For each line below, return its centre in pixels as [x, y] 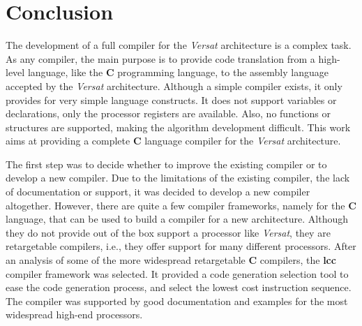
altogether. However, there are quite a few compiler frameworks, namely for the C [181, 205]
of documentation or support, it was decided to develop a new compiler [158, 192]
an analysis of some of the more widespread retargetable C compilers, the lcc [171, 260]
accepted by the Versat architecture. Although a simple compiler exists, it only [174, 86]
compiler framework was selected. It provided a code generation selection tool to [177, 273]
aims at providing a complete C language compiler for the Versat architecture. [173, 141]
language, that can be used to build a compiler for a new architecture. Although [177, 219]
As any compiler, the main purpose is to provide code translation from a [160, 58]
